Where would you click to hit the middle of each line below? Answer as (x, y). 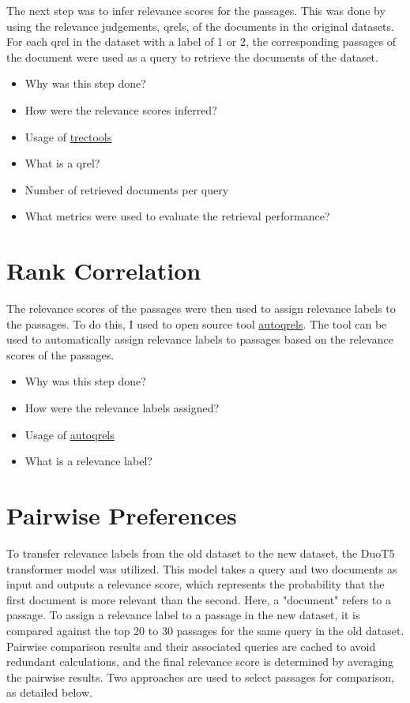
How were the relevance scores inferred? (121, 109)
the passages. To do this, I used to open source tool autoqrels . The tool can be (197, 323)
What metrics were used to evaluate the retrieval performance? (177, 216)
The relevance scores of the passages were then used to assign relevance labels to (201, 308)
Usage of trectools (68, 136)
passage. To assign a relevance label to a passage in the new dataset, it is (183, 615)
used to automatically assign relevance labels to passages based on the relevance (200, 339)
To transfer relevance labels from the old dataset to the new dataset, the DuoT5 (201, 553)
